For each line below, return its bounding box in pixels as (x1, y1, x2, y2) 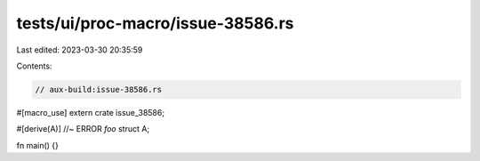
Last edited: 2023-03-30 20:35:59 (16, 44, 143, 55)
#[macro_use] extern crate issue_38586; (16, 107, 164, 117)
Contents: (16, 60, 52, 71)
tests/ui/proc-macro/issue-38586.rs (16, 13, 294, 33)
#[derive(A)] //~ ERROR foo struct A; (16, 124, 150, 134)
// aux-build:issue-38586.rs (35, 85, 163, 94)
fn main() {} (16, 140, 60, 150)
